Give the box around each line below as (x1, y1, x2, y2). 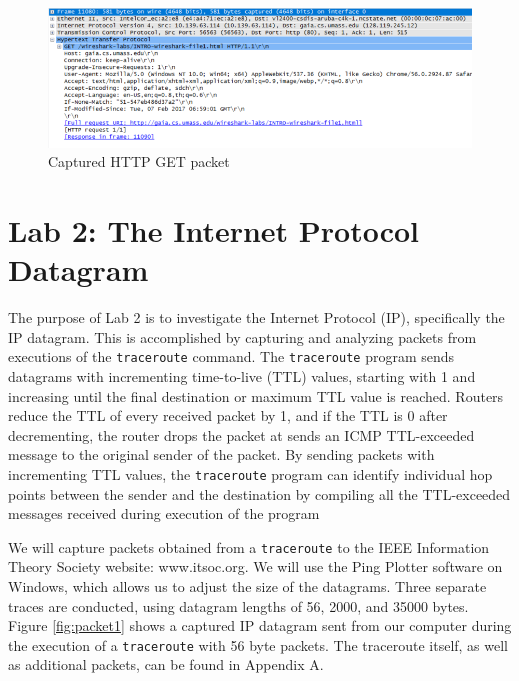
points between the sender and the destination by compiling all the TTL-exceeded (8, 483, 511, 504)
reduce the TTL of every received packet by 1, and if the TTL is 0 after (8, 405, 448, 426)
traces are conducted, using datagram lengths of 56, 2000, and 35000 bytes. (8, 595, 469, 616)
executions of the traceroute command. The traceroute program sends (8, 346, 455, 367)
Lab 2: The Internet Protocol (8, 209, 420, 250)
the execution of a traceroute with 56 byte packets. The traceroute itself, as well (8, 634, 509, 655)
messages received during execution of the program (8, 503, 320, 524)
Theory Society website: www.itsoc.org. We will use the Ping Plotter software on (8, 556, 503, 577)
